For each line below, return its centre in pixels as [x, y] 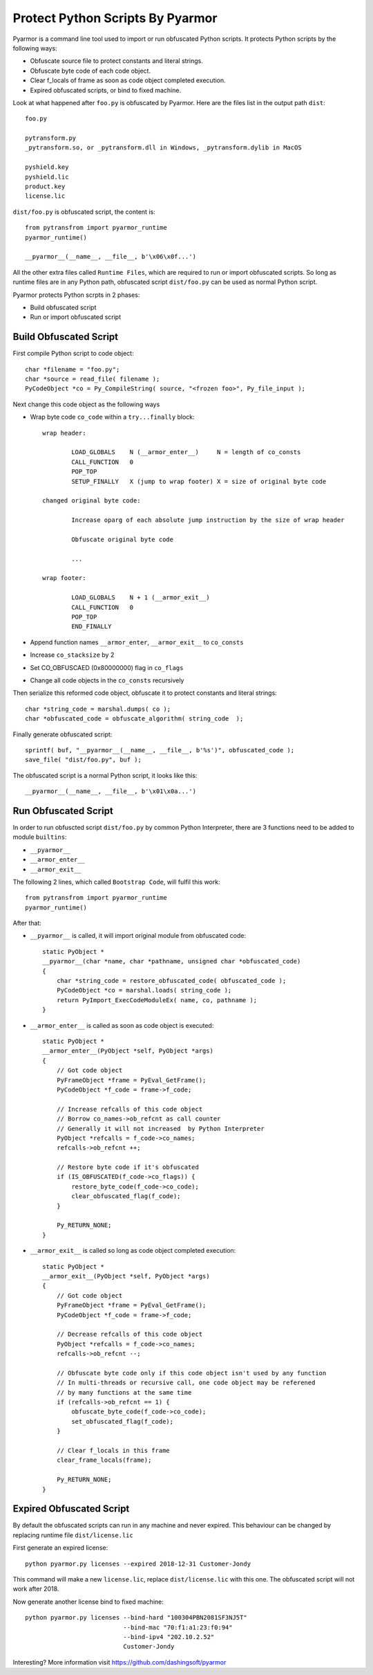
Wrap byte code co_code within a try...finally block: [112, 417]
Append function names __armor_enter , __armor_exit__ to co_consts [137, 642]
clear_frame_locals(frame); [104, 1460]
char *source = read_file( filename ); [93, 379]
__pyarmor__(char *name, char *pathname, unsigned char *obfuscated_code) [172, 961]
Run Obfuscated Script [63, 811]
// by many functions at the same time [124, 1392]
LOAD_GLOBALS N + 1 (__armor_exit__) [141, 598]
